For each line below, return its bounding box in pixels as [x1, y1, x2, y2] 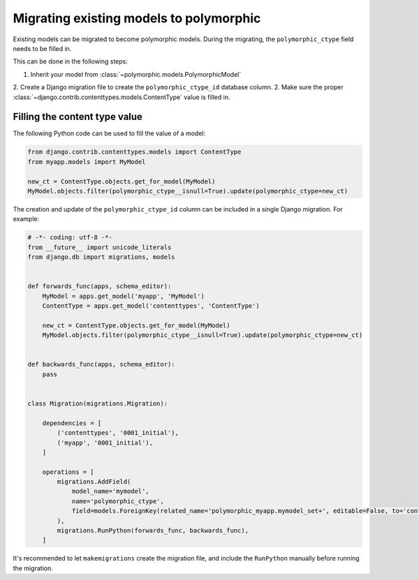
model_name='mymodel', [71, 487, 149, 496]
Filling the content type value [13, 111, 143, 123]
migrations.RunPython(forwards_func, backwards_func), [57, 527, 249, 535]
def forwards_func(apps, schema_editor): [27, 283, 172, 290]
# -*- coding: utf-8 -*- [27, 234, 113, 241]
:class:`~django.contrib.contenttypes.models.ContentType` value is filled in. [13, 93, 230, 101]
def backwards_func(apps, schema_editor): [27, 360, 175, 369]
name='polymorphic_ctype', [71, 497, 164, 505]
